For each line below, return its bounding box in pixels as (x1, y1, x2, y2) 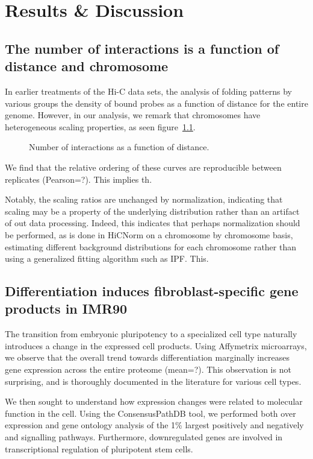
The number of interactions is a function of (5, 39, 279, 57)
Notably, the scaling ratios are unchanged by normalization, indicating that (5, 193, 283, 206)
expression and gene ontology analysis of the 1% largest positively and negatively (5, 419, 304, 431)
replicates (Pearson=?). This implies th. (5, 173, 152, 185)
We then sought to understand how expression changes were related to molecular (5, 395, 303, 408)
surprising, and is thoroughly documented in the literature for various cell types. (5, 375, 302, 387)
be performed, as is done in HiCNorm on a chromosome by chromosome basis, (5, 228, 293, 241)
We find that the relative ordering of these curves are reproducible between (5, 160, 282, 173)
